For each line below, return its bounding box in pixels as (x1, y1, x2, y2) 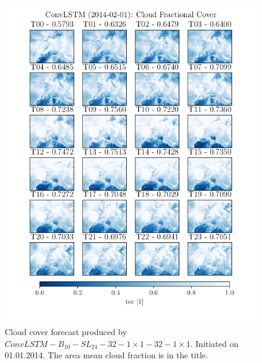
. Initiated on (190, 337, 239, 349)
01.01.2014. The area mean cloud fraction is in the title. (5, 349, 208, 361)
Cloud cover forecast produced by (5, 326, 127, 337)
